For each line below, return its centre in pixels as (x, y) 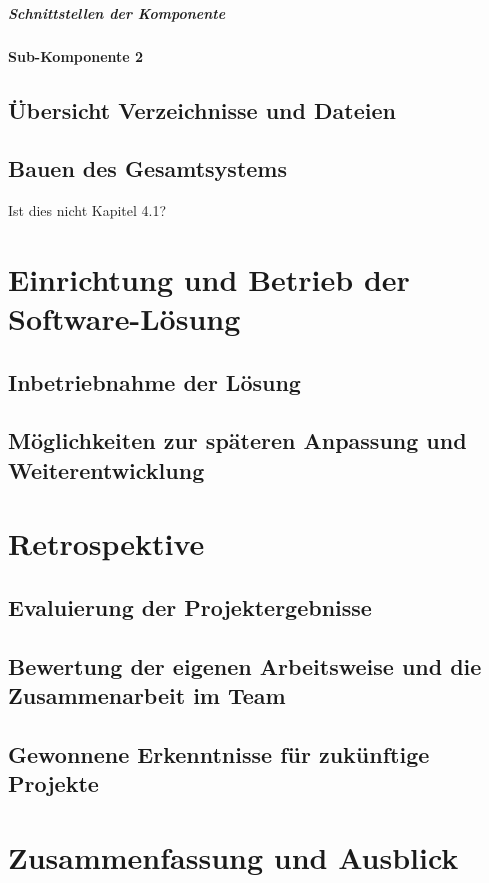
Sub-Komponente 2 (76, 55)
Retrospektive (106, 543)
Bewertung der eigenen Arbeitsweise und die (245, 665)
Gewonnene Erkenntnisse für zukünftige (219, 753)
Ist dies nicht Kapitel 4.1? (87, 210)
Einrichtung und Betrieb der (209, 278)
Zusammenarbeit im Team (147, 695)
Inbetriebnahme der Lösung (154, 381)
